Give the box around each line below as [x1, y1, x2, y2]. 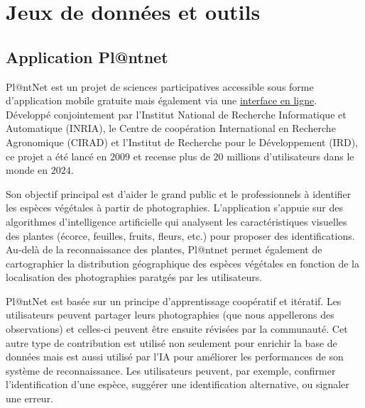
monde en [6, 162, 48, 177]
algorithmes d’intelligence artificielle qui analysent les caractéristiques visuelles [6, 214, 347, 228]
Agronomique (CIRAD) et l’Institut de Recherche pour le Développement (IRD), [6, 134, 359, 149]
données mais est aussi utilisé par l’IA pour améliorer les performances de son [6, 349, 344, 364]
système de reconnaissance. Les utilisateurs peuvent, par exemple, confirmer [6, 363, 336, 377]
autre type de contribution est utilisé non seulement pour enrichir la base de [6, 335, 337, 350]
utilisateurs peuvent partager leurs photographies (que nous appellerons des [6, 307, 334, 322]
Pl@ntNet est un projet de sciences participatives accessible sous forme [6, 79, 314, 94]
